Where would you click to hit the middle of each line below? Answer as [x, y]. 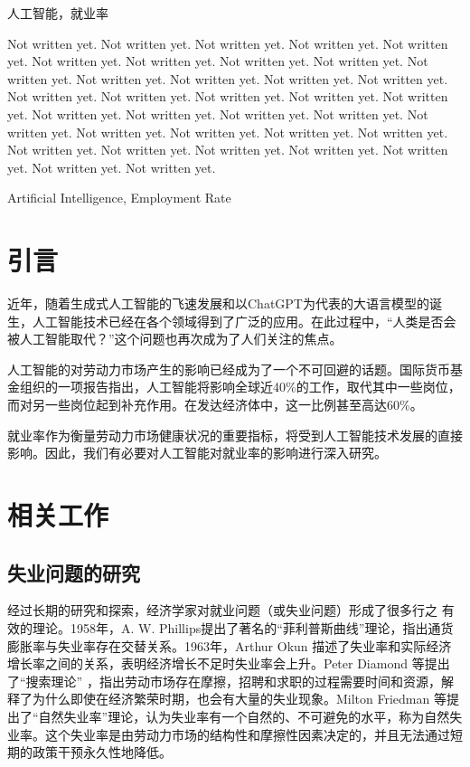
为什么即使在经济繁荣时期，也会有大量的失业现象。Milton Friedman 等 [239, 699]
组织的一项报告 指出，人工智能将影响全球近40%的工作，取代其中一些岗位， [240, 387]
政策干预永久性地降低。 [102, 752]
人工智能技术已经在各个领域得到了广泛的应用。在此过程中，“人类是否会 [244, 321]
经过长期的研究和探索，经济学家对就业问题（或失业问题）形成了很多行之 [222, 610]
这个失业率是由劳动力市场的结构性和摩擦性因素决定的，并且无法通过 [247, 734]
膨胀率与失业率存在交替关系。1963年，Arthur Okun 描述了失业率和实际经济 [230, 645]
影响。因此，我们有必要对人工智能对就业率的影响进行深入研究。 [197, 453]
